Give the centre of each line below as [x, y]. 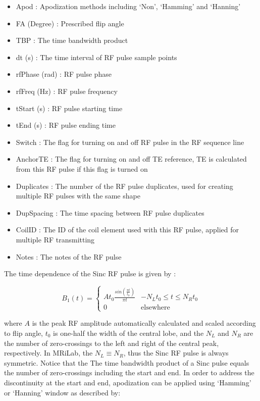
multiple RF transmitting [55, 239]
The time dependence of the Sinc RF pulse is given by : [90, 273]
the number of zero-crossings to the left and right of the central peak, [112, 343]
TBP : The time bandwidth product [72, 40]
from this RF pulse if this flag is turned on [82, 168]
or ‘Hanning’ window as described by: [62, 392]
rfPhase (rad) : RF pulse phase [64, 74]
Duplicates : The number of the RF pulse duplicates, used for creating [124, 186]
